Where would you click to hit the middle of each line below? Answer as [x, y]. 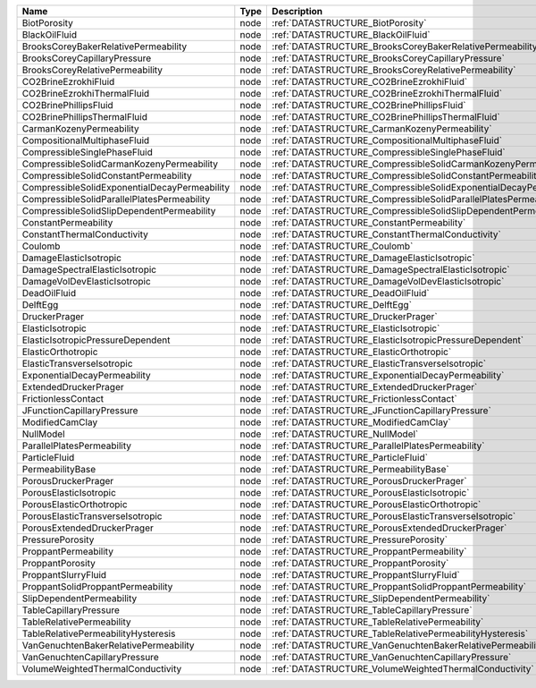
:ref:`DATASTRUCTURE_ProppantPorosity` [360, 563]
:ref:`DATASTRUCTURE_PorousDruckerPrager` [370, 481]
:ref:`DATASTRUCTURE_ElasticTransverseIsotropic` [379, 364]
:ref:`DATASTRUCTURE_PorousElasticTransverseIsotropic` [394, 516]
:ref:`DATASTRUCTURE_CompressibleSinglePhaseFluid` [389, 152]
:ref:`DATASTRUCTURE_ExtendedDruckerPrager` [375, 387]
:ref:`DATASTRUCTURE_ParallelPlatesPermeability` [378, 446]
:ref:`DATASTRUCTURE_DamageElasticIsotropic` [373, 258]
